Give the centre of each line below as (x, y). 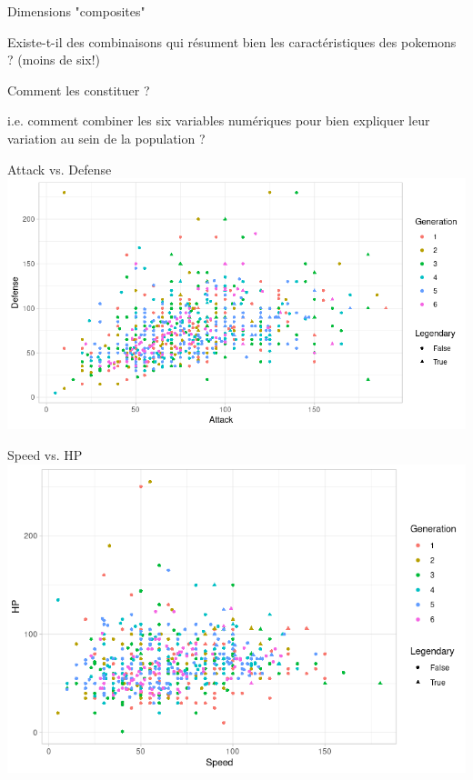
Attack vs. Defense (60, 169)
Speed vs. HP (45, 455)
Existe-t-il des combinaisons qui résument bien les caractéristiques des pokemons (232, 41)
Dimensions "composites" (76, 11)
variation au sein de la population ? (106, 138)
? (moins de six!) (54, 60)
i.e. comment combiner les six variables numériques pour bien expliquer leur (219, 120)
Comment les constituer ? (79, 90)
